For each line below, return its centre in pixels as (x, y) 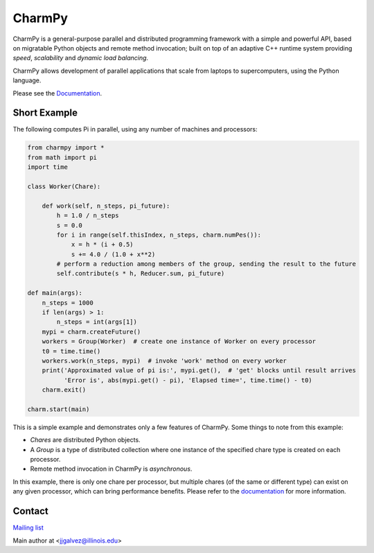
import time (48, 167)
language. (27, 80)
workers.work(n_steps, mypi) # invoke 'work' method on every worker (164, 361)
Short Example (45, 113)
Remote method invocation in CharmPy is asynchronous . (111, 469)
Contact (30, 511)
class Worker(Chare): (64, 186)
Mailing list (28, 528)
